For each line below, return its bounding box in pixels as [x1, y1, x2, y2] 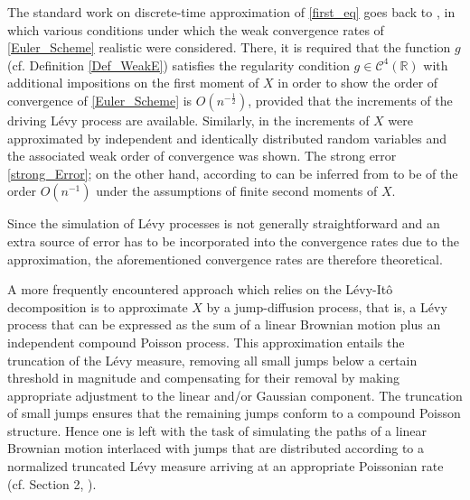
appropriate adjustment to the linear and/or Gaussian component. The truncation [7, 385, 463, 404]
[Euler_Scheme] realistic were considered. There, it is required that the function [7, 38, 451, 57]
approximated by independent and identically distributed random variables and [7, 128, 447, 147]
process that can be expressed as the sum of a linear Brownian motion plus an [7, 315, 441, 334]
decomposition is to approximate [7, 297, 188, 316]
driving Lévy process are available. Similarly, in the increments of [7, 110, 370, 129]
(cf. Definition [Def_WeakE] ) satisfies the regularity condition [7, 55, 350, 74]
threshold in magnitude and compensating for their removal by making [7, 368, 399, 387]
